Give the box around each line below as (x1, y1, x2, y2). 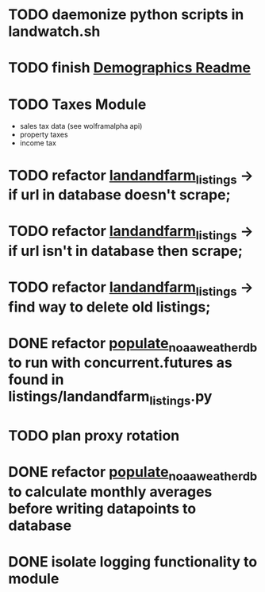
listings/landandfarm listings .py (8, 388, 213, 408)
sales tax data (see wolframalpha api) (19, 122, 143, 131)
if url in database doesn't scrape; (8, 186, 231, 204)
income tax (19, 138, 57, 148)
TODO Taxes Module (8, 95, 147, 113)
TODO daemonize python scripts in (8, 6, 244, 24)
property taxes (19, 130, 69, 140)
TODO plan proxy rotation (8, 427, 180, 445)
